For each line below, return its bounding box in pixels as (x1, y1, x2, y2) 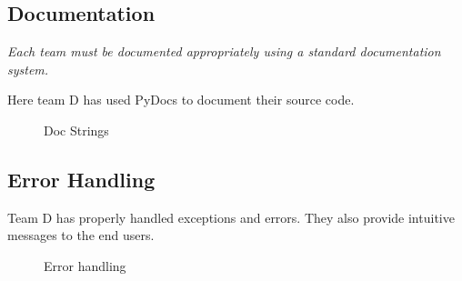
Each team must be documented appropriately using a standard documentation (7, 42, 441, 61)
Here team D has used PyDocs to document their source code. (7, 90, 355, 109)
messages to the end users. (7, 226, 155, 245)
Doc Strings (44, 120, 109, 139)
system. (7, 59, 49, 78)
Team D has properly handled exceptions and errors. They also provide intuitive (7, 207, 455, 226)
